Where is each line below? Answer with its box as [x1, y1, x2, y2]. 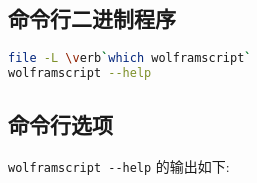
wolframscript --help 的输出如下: [8, 156, 230, 177]
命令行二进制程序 [8, 3, 176, 34]
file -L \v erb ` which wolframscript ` [8, 51, 252, 66]
